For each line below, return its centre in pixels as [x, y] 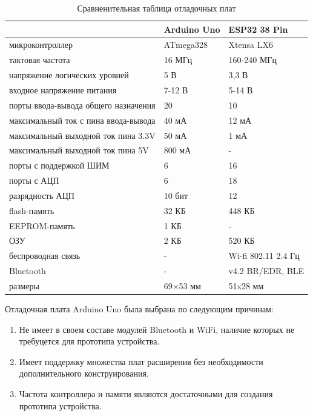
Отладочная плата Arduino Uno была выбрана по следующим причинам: [139, 309]
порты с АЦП [34, 180]
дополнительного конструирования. [84, 373]
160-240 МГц [252, 60]
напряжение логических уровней [69, 75]
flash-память [32, 210]
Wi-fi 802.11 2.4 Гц [264, 256]
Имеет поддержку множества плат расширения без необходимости [141, 361]
